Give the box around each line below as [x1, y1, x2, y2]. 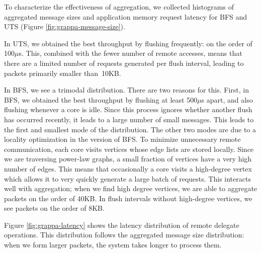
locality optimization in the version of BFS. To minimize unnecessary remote [4, 134, 241, 144]
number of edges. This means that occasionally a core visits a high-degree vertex [4, 163, 252, 174]
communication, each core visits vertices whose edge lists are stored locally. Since [4, 143, 254, 154]
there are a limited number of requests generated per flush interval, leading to [4, 57, 244, 68]
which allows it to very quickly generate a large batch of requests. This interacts [4, 173, 251, 184]
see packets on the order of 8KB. [4, 203, 105, 213]
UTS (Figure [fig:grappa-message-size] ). [4, 21, 125, 32]
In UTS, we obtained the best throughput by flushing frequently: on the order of [4, 38, 252, 48]
